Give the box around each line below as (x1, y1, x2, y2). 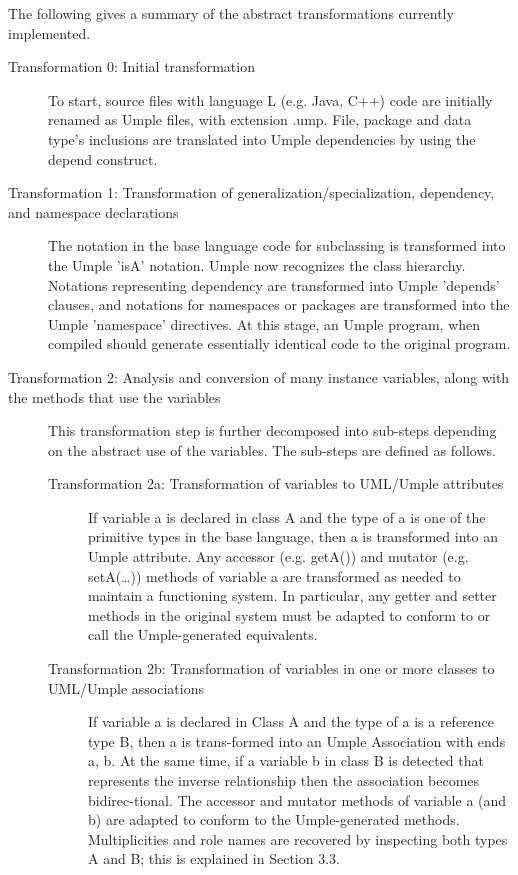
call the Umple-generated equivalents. (88, 624, 318, 645)
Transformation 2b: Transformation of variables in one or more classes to (48, 658, 495, 679)
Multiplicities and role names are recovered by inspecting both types (88, 828, 508, 849)
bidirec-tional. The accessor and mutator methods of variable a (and (88, 789, 507, 810)
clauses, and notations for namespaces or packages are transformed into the (48, 294, 510, 315)
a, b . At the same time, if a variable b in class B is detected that (88, 750, 484, 771)
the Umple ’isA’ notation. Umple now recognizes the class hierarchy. (48, 254, 466, 275)
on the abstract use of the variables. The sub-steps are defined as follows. (48, 439, 496, 460)
